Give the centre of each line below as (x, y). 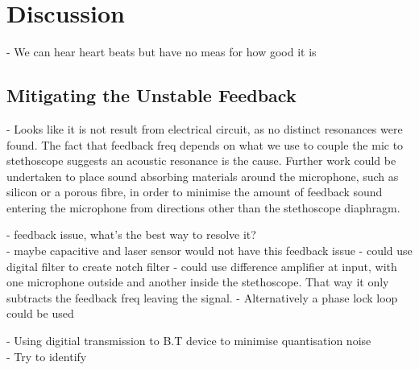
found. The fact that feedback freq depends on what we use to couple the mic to (205, 144)
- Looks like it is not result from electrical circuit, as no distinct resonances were (205, 128)
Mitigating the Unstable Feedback (151, 95)
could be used (40, 313)
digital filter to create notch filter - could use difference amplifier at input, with (202, 266)
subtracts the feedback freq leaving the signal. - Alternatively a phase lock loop (202, 297)
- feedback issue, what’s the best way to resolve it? (131, 234)
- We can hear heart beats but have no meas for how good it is (162, 52)
